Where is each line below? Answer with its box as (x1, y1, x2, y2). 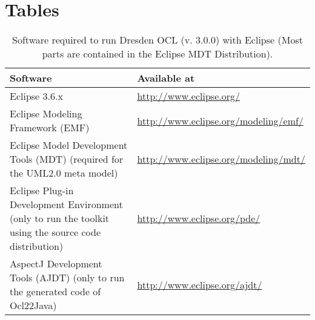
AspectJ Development (10, 256, 102, 271)
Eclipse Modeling (10, 106, 82, 121)
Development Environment (10, 197, 123, 212)
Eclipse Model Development (10, 138, 128, 152)
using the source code (10, 225, 101, 240)
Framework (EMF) (10, 120, 90, 135)
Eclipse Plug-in (10, 183, 74, 198)
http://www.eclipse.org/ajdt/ (137, 277, 262, 292)
